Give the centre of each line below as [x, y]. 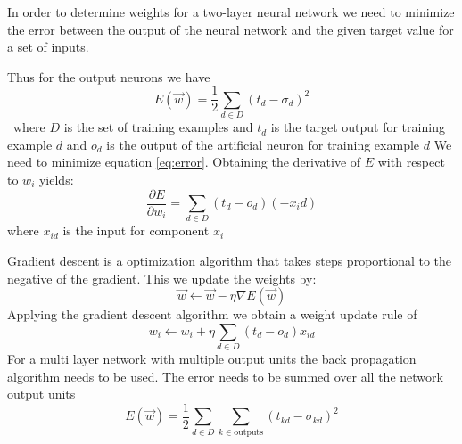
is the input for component [136, 230]
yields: [56, 179]
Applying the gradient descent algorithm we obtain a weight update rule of [212, 314]
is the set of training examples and [158, 127]
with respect [411, 162]
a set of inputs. [48, 47]
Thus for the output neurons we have [109, 76]
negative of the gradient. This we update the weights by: [162, 278]
